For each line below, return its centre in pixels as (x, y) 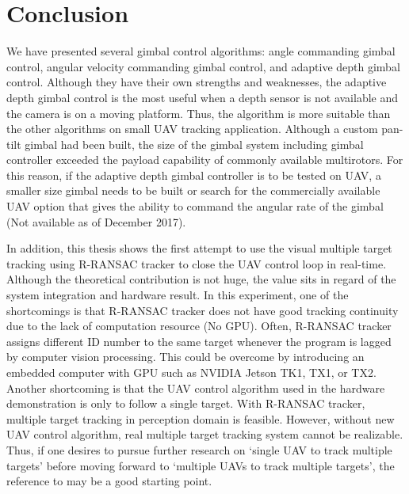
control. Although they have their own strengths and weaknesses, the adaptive (197, 82)
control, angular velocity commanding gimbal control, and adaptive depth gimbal (203, 66)
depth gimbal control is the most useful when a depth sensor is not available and (203, 97)
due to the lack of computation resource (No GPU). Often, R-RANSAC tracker (199, 326)
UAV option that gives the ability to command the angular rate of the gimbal (195, 206)
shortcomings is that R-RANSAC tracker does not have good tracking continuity (203, 310)
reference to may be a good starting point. (109, 481)
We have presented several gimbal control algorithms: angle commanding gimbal (201, 51)
